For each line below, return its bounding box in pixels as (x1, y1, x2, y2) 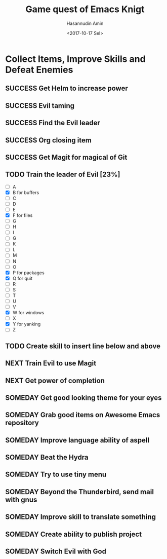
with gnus (5, 495, 37, 504)
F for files (12, 212, 33, 218)
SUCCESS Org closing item (5, 136, 92, 144)
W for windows (12, 310, 45, 316)
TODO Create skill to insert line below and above (5, 342, 161, 350)
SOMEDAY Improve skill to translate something (5, 513, 156, 521)
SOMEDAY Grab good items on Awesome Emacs (5, 411, 160, 419)
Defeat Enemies (5, 64, 73, 76)
